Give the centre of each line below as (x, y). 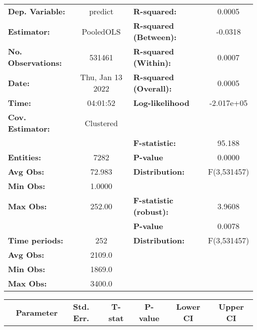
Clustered (101, 123)
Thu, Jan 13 (101, 77)
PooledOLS (101, 31)
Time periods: (36, 240)
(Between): (155, 37)
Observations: (35, 63)
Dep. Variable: (37, 11)
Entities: (25, 157)
